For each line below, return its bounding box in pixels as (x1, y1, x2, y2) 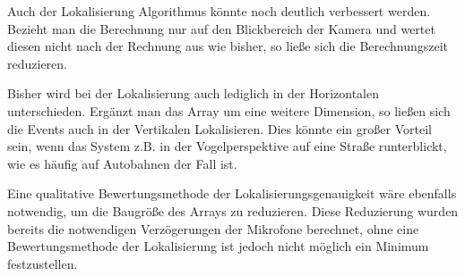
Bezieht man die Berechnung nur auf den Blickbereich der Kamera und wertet (7, 19, 435, 38)
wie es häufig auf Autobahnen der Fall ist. (7, 154, 237, 172)
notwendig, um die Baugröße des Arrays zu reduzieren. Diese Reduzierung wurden (7, 201, 459, 220)
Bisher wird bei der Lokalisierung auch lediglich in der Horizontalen (7, 84, 379, 103)
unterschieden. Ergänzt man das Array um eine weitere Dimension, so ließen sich (7, 101, 451, 120)
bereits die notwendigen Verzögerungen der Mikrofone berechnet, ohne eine (7, 219, 419, 238)
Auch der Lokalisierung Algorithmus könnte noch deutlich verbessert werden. (7, 2, 431, 20)
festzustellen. (7, 254, 78, 272)
